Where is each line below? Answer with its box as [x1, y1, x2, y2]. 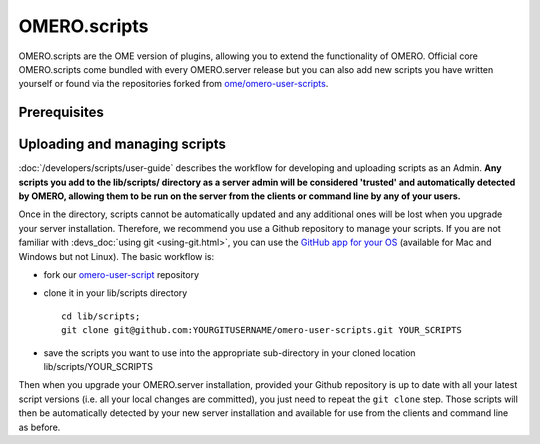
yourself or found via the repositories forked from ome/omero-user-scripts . [18, 78, 329, 90]
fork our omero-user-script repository [43, 268, 200, 280]
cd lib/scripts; [61, 310, 141, 322]
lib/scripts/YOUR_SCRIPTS [43, 360, 154, 372]
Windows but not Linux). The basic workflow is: [18, 250, 215, 262]
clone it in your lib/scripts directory [43, 287, 188, 299]
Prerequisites [18, 104, 104, 121]
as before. [18, 421, 61, 433]
